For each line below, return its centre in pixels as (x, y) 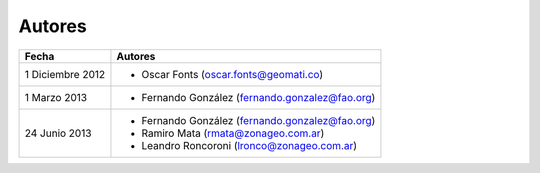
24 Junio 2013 (58, 133)
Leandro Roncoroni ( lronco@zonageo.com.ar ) (249, 145)
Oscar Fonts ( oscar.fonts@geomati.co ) (232, 74)
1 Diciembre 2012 (65, 74)
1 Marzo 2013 (56, 97)
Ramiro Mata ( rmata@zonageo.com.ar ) (233, 133)
